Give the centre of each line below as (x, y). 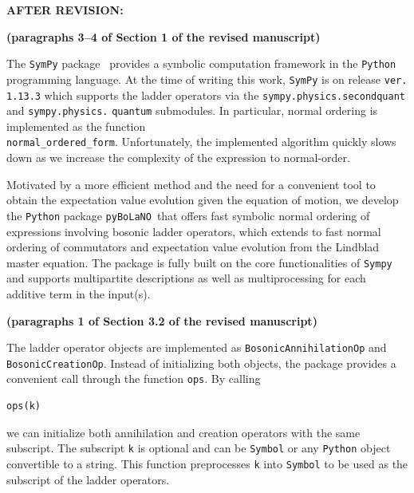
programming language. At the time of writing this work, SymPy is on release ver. (207, 79)
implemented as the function (76, 126)
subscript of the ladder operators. (88, 479)
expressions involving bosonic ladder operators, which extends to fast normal (194, 231)
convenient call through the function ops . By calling (134, 379)
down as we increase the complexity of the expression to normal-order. (178, 158)
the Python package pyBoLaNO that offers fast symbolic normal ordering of (188, 215)
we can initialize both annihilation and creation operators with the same (183, 432)
